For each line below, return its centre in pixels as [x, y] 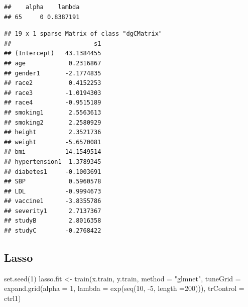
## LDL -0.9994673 [53, 191]
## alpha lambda [42, 7]
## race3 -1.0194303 [53, 93]
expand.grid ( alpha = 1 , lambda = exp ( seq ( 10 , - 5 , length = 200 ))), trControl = [124, 288]
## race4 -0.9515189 [53, 103]
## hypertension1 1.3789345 [53, 162]
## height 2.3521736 [53, 132]
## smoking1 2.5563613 [53, 112]
